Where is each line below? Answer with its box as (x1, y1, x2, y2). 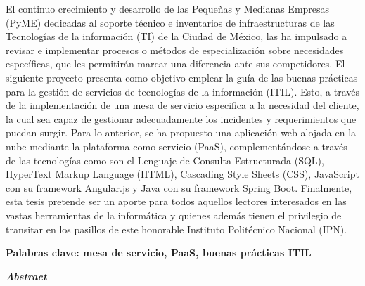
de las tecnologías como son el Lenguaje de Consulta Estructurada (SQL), (6, 152, 324, 167)
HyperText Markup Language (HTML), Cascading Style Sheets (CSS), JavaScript (6, 167, 359, 181)
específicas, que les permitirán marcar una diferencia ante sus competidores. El (6, 56, 345, 71)
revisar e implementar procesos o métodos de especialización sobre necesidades (6, 42, 344, 57)
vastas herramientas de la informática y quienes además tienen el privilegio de (6, 207, 342, 222)
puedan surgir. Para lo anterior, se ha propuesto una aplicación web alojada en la (6, 125, 357, 140)
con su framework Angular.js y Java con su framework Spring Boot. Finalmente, (6, 180, 352, 195)
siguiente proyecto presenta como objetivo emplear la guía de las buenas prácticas (6, 70, 358, 84)
